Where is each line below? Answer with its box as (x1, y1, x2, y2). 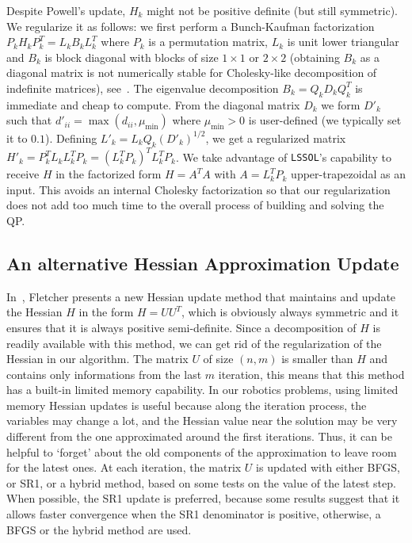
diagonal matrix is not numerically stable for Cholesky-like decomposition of (6, 64, 377, 81)
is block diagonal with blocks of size (44, 48, 219, 65)
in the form (78, 304, 134, 320)
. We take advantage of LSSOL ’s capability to (176, 148, 391, 165)
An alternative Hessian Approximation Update (6, 250, 399, 275)
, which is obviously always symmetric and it (181, 304, 399, 320)
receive (6, 166, 40, 182)
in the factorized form (55, 166, 162, 182)
